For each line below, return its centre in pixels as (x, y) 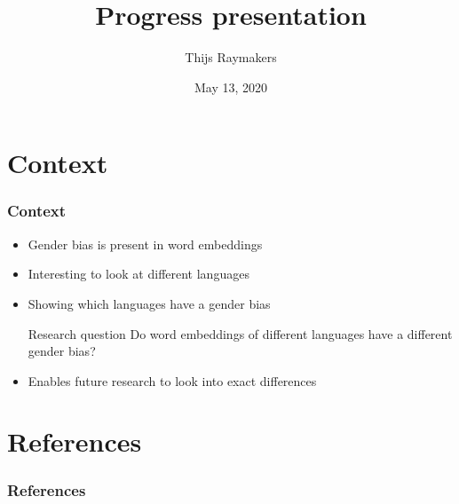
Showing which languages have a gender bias (149, 303)
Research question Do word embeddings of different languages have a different (240, 333)
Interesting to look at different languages (138, 274)
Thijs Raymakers (231, 57)
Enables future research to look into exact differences (172, 380)
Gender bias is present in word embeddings (145, 244)
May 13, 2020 (231, 87)
